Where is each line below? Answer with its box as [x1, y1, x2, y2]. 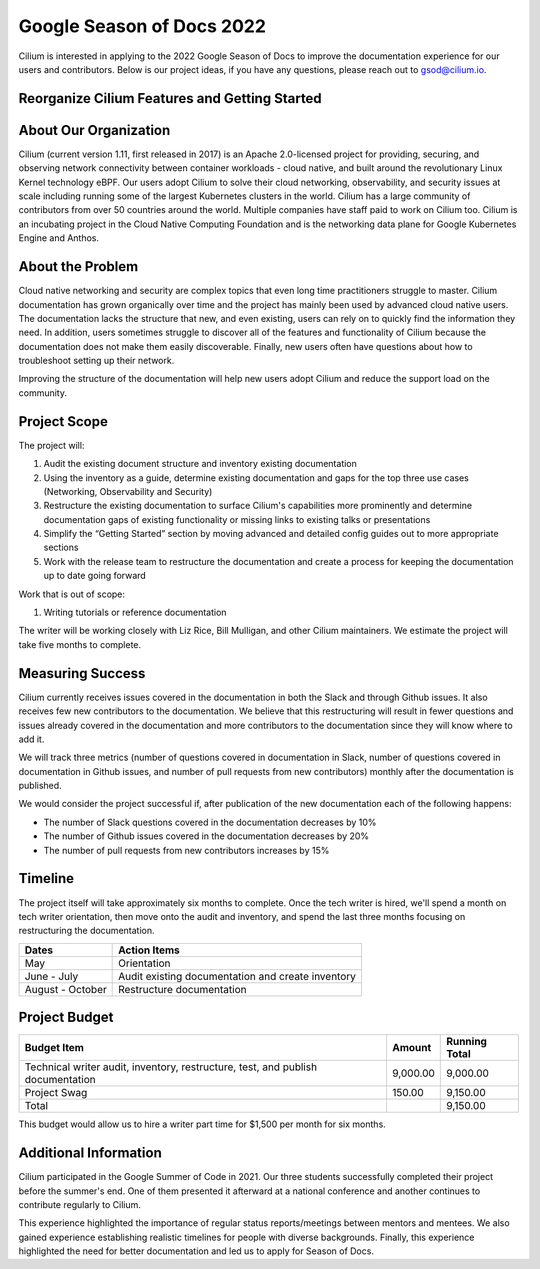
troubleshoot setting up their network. [18, 355, 175, 367]
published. [18, 780, 62, 792]
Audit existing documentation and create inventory [118, 969, 357, 983]
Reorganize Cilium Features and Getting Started [18, 90, 322, 107]
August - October [24, 982, 107, 996]
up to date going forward [43, 570, 147, 582]
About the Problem [18, 258, 139, 275]
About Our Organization [18, 121, 171, 139]
